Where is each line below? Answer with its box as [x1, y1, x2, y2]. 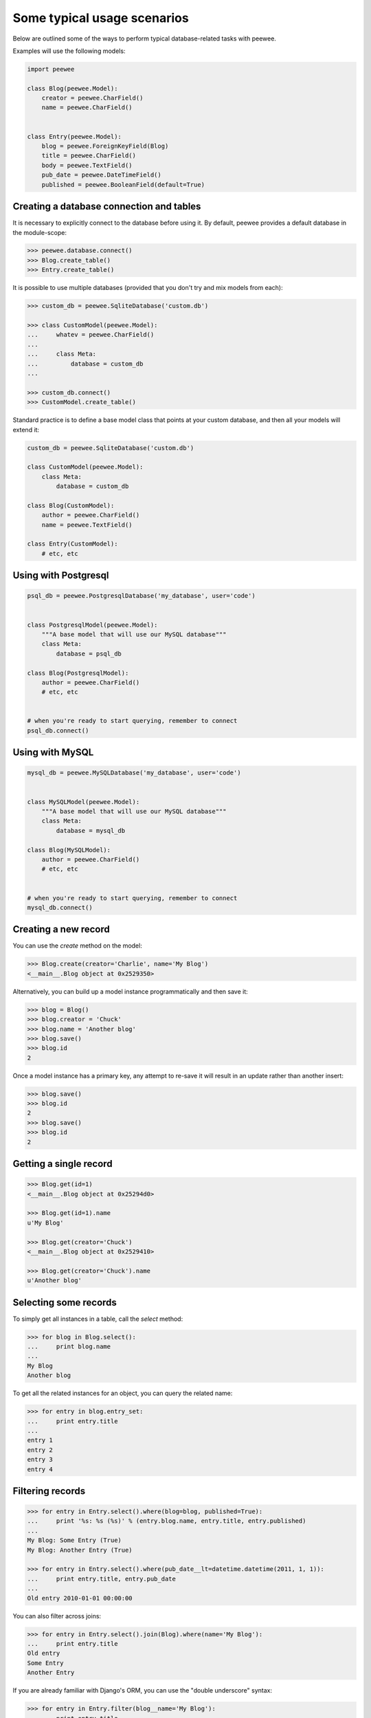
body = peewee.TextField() [41, 161, 133, 169]
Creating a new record [12, 924, 110, 935]
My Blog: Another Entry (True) [27, 1546, 133, 1554]
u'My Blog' [27, 1218, 64, 1227]
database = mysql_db [56, 827, 126, 834]
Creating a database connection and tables [12, 201, 201, 212]
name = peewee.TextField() [41, 521, 133, 528]
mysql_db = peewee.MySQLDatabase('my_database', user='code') [27, 769, 241, 777]
